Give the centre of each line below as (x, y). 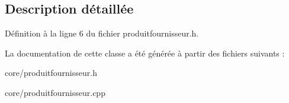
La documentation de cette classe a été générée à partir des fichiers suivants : (145, 53)
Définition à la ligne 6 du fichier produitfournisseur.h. (102, 33)
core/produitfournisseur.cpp (55, 92)
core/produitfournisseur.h (51, 73)
